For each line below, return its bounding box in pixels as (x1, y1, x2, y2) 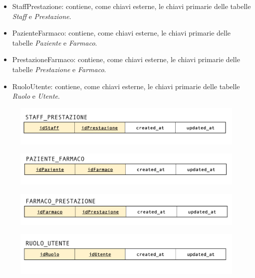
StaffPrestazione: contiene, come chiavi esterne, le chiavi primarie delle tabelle (12, 1, 251, 11)
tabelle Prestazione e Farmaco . (12, 64, 106, 74)
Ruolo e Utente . (12, 91, 60, 101)
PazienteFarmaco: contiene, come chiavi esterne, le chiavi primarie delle (12, 28, 231, 38)
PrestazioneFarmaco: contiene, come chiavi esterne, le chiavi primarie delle (12, 54, 240, 65)
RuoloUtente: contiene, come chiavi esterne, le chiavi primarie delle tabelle (12, 81, 240, 91)
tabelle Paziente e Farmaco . (12, 37, 97, 48)
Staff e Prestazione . (12, 11, 71, 21)
